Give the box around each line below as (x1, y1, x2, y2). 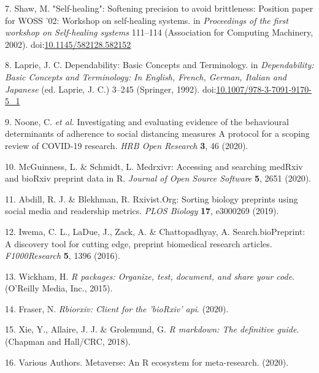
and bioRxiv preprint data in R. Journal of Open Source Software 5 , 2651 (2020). (5, 172, 312, 185)
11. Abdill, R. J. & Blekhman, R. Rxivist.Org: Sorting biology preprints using (5, 192, 298, 205)
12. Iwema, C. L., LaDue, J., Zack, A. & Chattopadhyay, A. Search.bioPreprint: (5, 225, 306, 237)
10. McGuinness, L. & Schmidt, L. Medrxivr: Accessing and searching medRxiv (5, 160, 303, 172)
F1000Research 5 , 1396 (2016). (5, 249, 120, 262)
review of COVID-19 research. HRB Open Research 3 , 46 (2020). (5, 139, 248, 152)
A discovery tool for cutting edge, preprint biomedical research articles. (5, 237, 272, 250)
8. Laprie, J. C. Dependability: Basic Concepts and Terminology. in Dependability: (5, 58, 314, 71)
